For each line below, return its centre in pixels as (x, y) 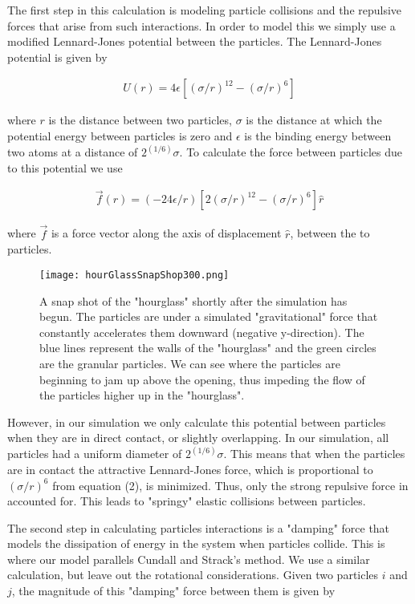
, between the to (330, 233)
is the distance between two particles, (140, 120)
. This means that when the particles (314, 454)
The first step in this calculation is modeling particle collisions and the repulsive (205, 10)
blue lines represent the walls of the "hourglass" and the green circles (208, 348)
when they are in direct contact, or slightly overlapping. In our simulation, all (198, 438)
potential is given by (57, 57)
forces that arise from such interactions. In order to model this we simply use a (201, 25)
